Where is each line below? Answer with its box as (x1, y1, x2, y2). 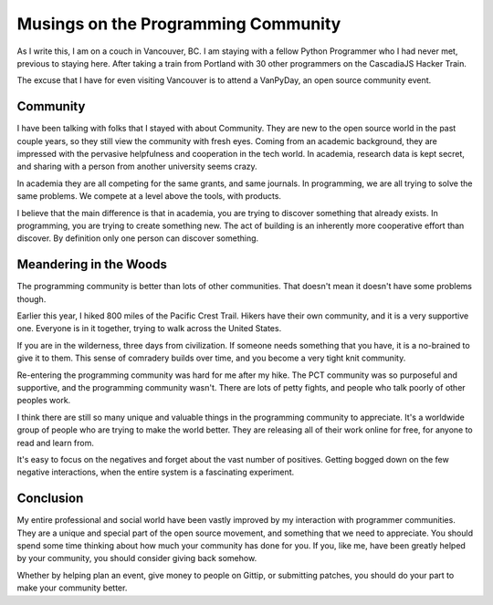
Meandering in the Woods (16, 256, 168, 273)
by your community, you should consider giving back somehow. (16, 553, 257, 564)
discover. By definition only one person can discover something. (16, 233, 259, 244)
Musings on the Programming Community (16, 14, 341, 34)
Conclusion (16, 491, 84, 506)
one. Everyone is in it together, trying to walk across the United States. (16, 323, 282, 334)
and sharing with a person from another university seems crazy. (16, 161, 257, 172)
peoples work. (16, 395, 71, 406)
